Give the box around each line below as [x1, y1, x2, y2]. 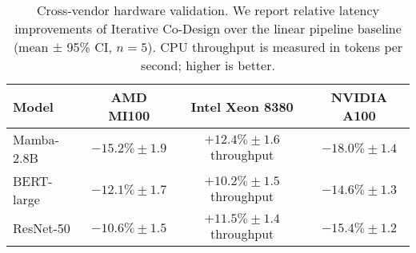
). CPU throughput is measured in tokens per [147, 38, 403, 56]
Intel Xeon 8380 [190, 97, 294, 116]
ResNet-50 [13, 219, 70, 237]
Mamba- [13, 130, 59, 148]
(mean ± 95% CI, [13, 38, 112, 56]
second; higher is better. [141, 56, 275, 74]
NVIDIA [330, 88, 388, 106]
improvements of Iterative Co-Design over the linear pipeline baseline [14, 19, 402, 38]
